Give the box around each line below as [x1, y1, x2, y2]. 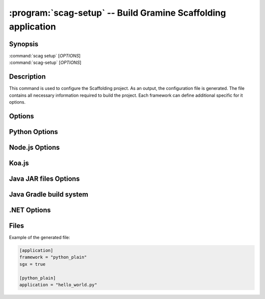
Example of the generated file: [9, 234, 71, 240]
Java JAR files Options [9, 174, 80, 183]
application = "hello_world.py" [19, 282, 98, 287]
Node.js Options [9, 143, 60, 152]
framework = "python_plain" [19, 254, 87, 260]
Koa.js [9, 159, 29, 167]
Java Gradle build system [9, 190, 88, 198]
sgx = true [19, 261, 46, 267]
